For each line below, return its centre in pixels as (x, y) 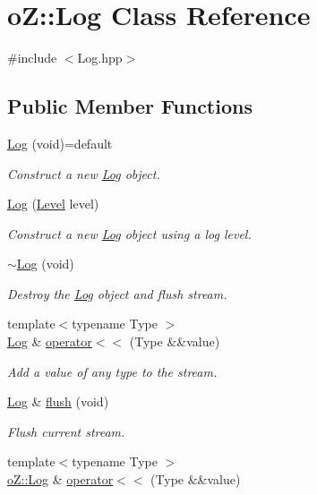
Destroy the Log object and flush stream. (117, 293)
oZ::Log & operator (60, 479)
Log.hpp (100, 58)
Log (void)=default (60, 143)
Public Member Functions (130, 106)
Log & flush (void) (58, 401)
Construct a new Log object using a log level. (129, 233)
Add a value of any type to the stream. (112, 371)
